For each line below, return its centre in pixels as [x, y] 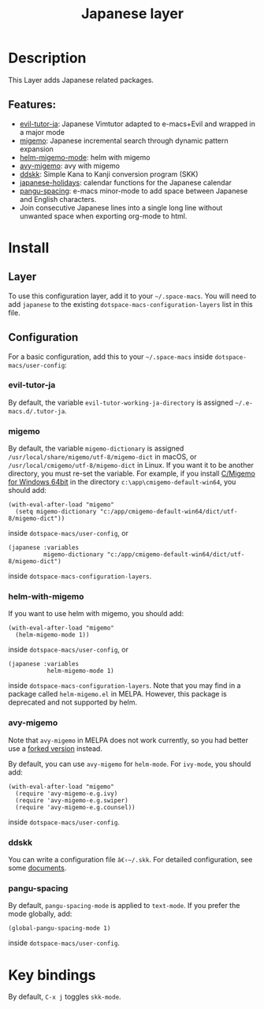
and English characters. [58, 199]
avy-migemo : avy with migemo [70, 166]
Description [47, 58]
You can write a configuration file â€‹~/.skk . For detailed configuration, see [130, 860]
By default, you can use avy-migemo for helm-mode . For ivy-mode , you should [130, 764]
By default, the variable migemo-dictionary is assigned [96, 448]
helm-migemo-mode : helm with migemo [85, 157]
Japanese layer [132, 14]
